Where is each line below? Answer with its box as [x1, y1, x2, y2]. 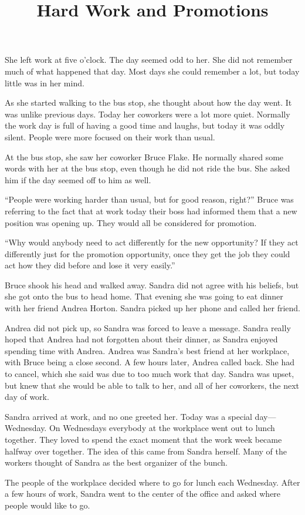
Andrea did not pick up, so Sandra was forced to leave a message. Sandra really [5, 321, 291, 334]
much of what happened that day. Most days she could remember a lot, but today [5, 65, 300, 77]
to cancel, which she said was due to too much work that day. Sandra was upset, [5, 368, 294, 380]
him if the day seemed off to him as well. [5, 173, 151, 186]
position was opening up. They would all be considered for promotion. [5, 216, 257, 228]
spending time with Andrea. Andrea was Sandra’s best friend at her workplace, [5, 344, 290, 356]
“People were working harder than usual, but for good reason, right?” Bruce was [5, 193, 294, 206]
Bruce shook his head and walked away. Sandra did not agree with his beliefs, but [5, 278, 299, 291]
